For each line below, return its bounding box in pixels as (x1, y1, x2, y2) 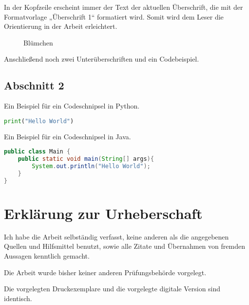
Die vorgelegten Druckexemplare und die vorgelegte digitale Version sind (4, 283, 221, 294)
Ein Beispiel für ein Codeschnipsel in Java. (4, 131, 131, 141)
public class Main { (4, 148, 71, 155)
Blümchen (23, 37, 53, 47)
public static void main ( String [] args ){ (18, 155, 154, 163)
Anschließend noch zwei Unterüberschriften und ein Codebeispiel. (4, 54, 199, 64)
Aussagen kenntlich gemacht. (4, 250, 90, 261)
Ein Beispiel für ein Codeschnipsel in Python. (4, 101, 140, 111)
